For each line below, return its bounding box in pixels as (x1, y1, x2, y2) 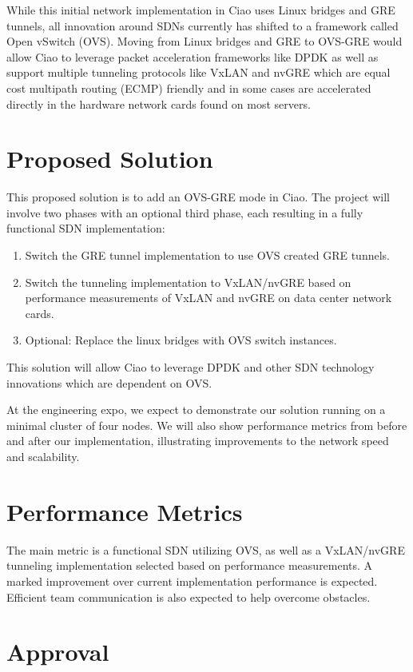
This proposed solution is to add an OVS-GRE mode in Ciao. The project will (6, 189, 391, 205)
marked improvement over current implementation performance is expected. (6, 572, 378, 589)
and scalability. (6, 448, 80, 464)
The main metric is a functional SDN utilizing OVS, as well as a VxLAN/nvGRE (6, 541, 405, 558)
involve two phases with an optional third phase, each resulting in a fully (6, 204, 363, 221)
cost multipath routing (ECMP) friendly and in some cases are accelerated (6, 79, 371, 96)
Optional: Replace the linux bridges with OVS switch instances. (25, 332, 337, 348)
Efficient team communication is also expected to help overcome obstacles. (6, 588, 371, 605)
